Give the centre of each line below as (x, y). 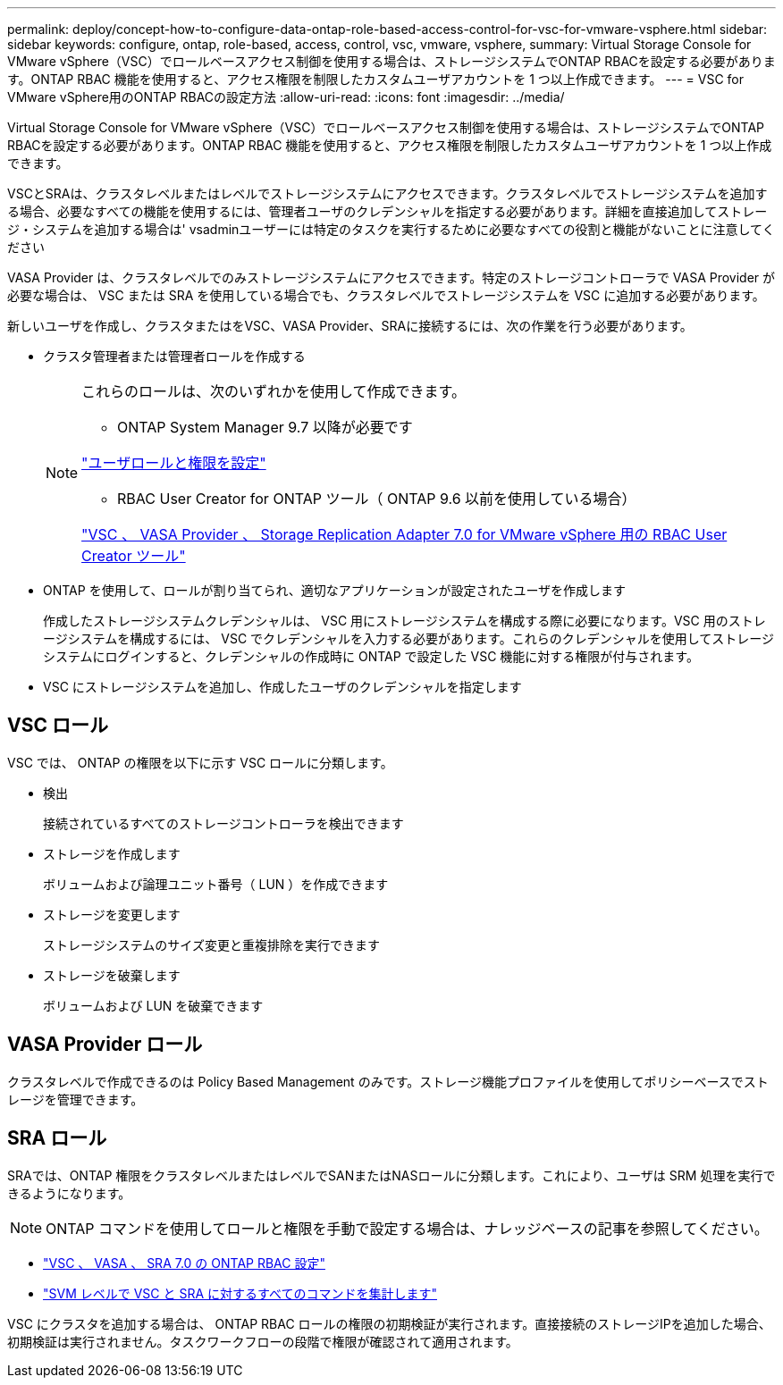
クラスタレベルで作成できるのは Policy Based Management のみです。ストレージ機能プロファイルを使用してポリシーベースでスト (388, 1081)
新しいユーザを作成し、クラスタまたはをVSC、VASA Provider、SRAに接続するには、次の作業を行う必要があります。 (350, 326)
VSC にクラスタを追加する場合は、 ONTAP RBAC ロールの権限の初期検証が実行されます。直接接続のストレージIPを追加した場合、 (389, 1323)
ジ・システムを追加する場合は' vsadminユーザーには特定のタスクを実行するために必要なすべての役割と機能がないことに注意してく (391, 229)
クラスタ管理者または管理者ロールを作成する (174, 356)
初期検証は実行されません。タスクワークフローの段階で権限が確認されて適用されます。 (263, 1341)
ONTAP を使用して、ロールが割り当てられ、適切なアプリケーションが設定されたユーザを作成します (335, 590)
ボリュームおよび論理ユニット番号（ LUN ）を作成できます (216, 884)
